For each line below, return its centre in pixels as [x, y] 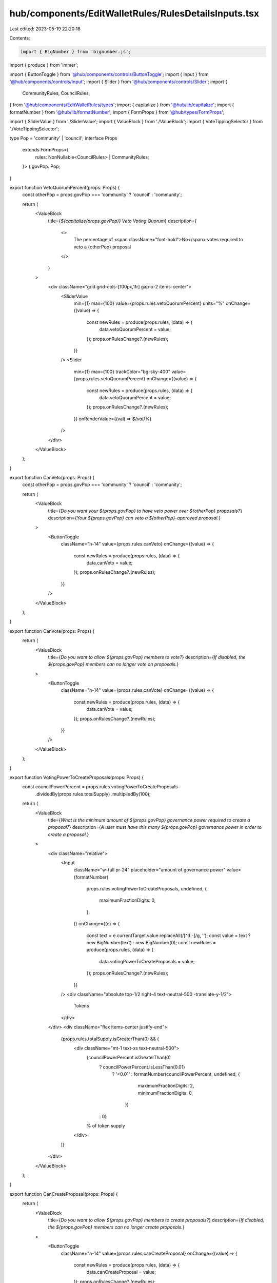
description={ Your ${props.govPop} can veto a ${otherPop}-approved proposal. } [134, 518]
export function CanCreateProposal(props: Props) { [64, 1194]
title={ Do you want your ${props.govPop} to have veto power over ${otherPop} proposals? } [145, 511]
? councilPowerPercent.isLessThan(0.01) [142, 1067]
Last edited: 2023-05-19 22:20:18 [45, 29]
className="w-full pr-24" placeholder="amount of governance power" [150, 870]
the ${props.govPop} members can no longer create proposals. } [116, 1227]
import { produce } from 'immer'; [44, 65]
